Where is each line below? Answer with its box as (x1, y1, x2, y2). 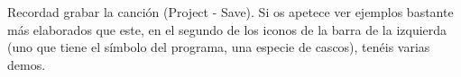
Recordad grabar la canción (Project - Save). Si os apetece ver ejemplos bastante (7, 3, 454, 21)
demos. (7, 55, 46, 73)
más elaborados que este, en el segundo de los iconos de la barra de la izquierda (7, 20, 447, 38)
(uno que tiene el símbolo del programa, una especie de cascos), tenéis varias (7, 38, 430, 56)
